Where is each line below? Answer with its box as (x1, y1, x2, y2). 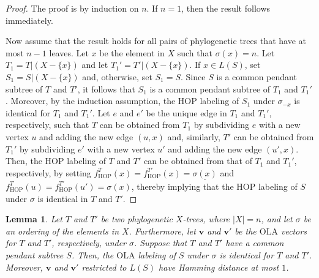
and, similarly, (167, 130, 220, 143)
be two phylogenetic (100, 212, 173, 225)
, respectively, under (51, 236, 126, 249)
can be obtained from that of (143, 154, 252, 167)
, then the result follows (181, 2, 271, 14)
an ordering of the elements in (6, 224, 119, 237)
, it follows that (77, 82, 135, 95)
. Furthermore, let (129, 224, 196, 237)
